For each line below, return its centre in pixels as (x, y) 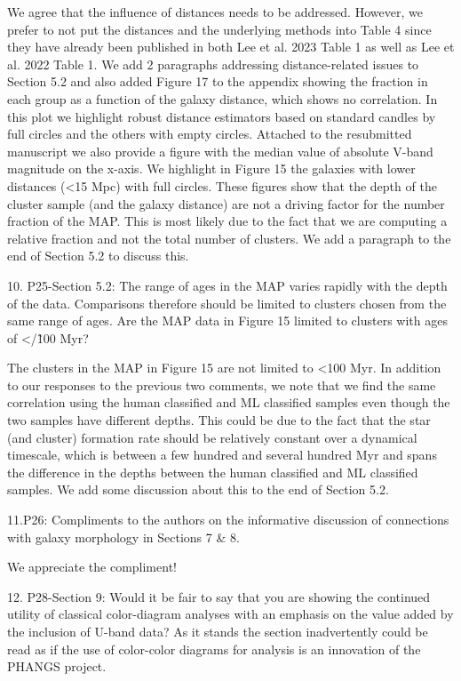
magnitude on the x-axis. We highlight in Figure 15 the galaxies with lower (211, 168)
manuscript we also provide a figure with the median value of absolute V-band (220, 151)
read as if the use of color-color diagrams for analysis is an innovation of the (214, 649)
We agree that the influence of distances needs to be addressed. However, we (215, 12)
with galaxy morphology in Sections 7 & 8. (123, 537)
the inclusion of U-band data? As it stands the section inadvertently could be (218, 631)
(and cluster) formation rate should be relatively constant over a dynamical (212, 437)
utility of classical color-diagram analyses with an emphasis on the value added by (230, 614)
